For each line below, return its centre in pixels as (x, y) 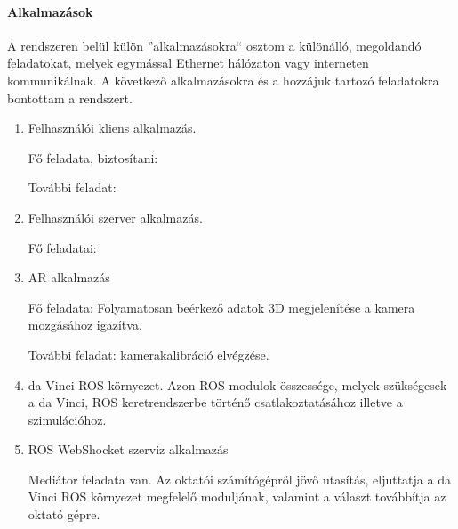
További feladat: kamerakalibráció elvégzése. (149, 354)
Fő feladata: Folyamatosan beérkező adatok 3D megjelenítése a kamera (221, 307)
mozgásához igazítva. (85, 325)
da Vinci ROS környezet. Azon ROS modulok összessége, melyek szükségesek (237, 384)
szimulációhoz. (67, 419)
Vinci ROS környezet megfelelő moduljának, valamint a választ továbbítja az (237, 496)
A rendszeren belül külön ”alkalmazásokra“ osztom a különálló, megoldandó (214, 45)
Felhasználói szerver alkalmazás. (115, 217)
